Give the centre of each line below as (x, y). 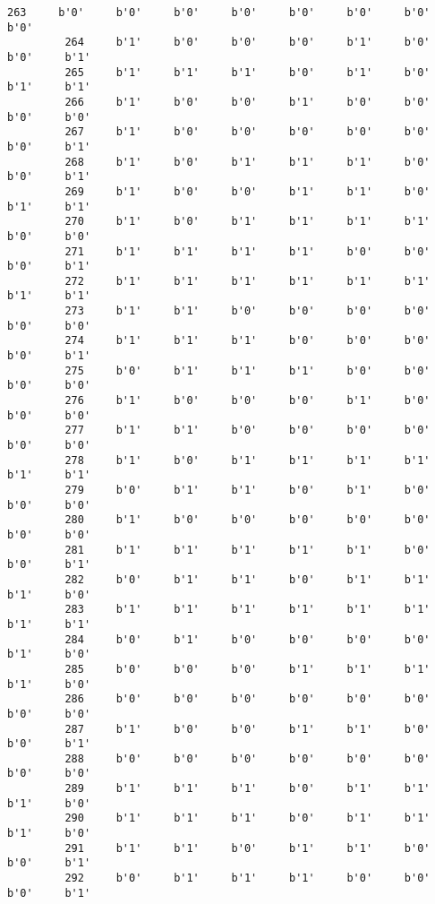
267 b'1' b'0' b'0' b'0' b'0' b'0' (247, 132)
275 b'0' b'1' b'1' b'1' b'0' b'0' (247, 370)
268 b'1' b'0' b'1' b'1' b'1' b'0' (247, 162)
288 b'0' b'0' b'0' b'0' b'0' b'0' (247, 758)
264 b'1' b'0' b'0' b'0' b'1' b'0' (247, 43)
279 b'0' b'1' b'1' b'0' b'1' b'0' (247, 490)
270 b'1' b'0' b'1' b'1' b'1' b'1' (247, 222)
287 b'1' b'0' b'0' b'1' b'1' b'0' (247, 729)
